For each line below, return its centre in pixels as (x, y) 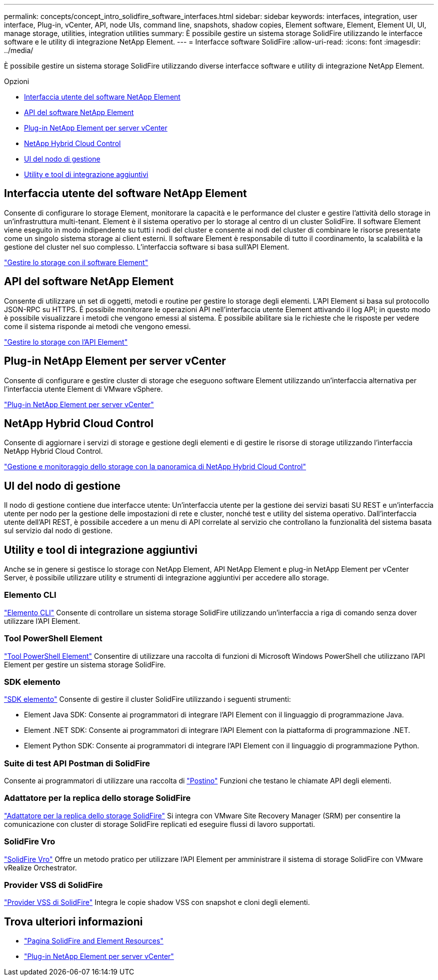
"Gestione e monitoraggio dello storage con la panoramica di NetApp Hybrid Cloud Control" (155, 467)
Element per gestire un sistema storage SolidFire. (85, 664)
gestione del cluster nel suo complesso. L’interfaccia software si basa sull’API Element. (147, 247)
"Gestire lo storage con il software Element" (76, 262)
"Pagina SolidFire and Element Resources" (94, 941)
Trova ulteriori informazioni (73, 921)
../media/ (19, 50)
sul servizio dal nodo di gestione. (58, 531)
